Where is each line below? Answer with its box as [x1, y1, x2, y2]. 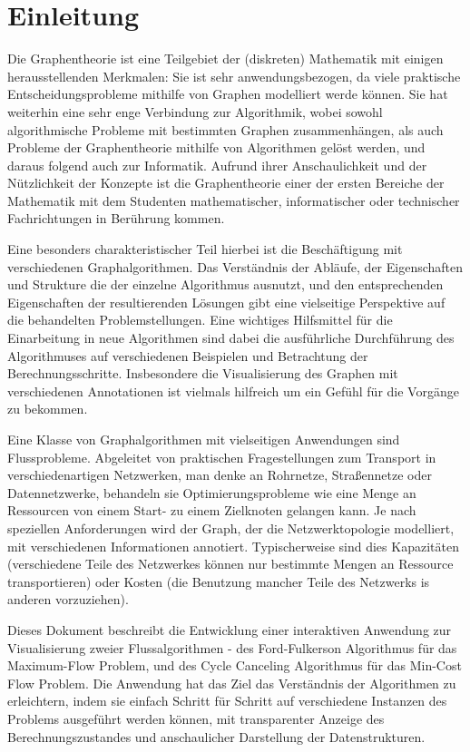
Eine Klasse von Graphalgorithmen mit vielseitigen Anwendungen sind [7, 430, 400, 448]
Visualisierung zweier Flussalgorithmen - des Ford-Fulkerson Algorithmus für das [7, 638, 457, 657]
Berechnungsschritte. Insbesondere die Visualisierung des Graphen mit [7, 364, 398, 383]
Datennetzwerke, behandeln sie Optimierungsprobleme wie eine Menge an [7, 483, 416, 502]
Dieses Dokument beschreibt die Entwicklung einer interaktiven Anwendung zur [7, 620, 452, 639]
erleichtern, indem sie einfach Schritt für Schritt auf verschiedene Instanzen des [7, 691, 447, 710]
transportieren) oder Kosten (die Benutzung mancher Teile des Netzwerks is [7, 571, 430, 591]
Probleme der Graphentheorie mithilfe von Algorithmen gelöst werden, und [7, 138, 426, 157]
